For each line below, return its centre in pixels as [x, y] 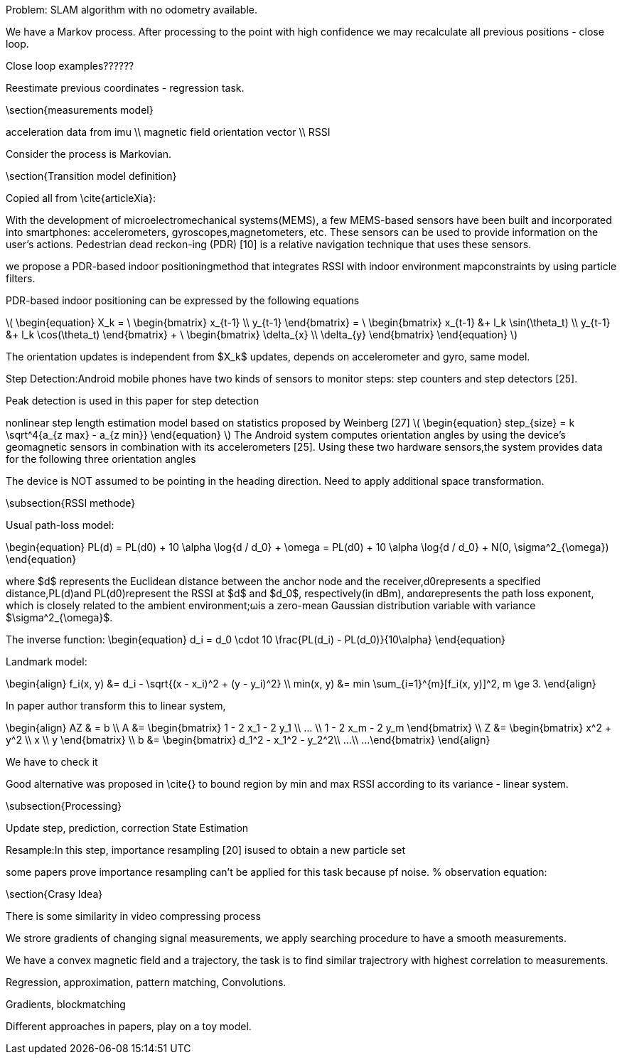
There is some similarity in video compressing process [133, 916]
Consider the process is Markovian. [89, 154]
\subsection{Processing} [64, 806]
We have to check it [52, 762]
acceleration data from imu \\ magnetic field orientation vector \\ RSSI [168, 132]
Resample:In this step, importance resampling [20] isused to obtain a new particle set [206, 850]
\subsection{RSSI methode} [71, 503]
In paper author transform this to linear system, [116, 706]
